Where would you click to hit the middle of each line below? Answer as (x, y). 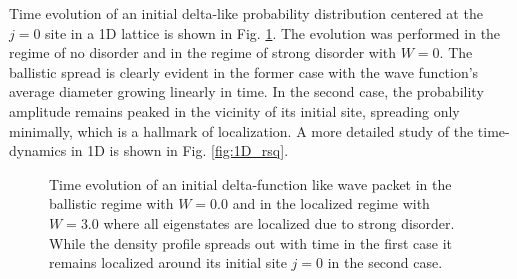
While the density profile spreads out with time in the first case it (250, 242)
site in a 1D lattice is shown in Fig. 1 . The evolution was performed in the (273, 32)
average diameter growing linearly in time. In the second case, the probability (246, 91)
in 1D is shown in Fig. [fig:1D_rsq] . (179, 150)
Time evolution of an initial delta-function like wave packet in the (250, 183)
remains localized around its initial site (168, 262)
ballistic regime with (111, 203)
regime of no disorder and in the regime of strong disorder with (203, 52)
